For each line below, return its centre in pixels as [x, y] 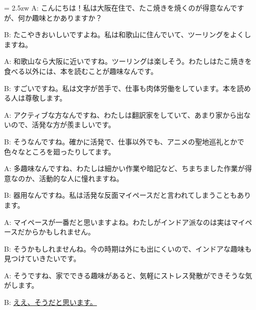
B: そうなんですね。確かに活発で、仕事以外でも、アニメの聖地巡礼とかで [124, 141]
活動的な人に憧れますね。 [81, 178]
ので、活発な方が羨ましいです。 [63, 125]
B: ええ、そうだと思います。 [51, 302]
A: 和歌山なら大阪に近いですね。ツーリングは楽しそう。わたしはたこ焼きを [128, 61]
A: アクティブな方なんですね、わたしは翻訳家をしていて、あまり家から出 [124, 114]
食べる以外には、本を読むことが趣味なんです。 [81, 71]
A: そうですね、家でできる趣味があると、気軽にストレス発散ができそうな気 [128, 275]
